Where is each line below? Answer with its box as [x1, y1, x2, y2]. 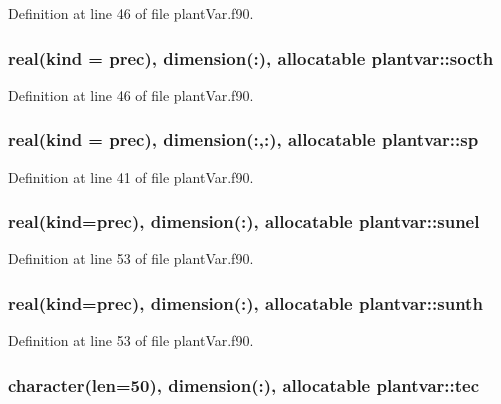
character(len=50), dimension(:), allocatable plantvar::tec [8, 372, 480, 397]
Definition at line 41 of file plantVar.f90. [8, 166, 254, 187]
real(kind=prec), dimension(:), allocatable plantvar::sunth [8, 290, 483, 315]
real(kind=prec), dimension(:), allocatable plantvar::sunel [8, 209, 480, 234]
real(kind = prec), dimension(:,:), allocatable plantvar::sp [8, 127, 479, 152]
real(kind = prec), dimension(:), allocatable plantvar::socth [8, 45, 494, 70]
